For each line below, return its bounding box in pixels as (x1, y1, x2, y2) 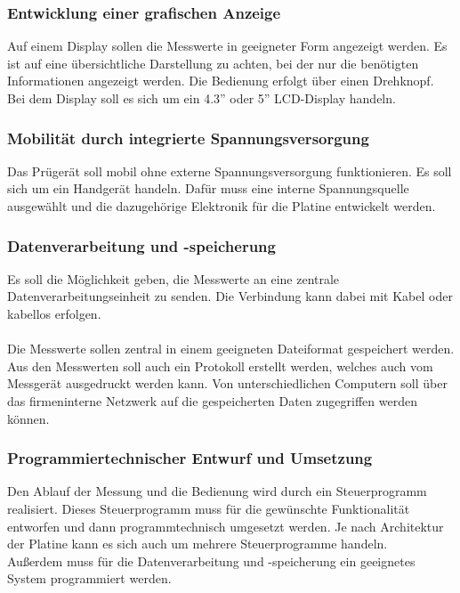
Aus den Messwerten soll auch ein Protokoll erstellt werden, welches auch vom (7, 356, 433, 375)
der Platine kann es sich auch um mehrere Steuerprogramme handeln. (7, 534, 388, 553)
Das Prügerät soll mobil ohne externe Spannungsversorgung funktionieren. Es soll (7, 161, 452, 180)
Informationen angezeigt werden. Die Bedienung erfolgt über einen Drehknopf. (7, 71, 434, 90)
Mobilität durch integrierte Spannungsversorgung (7, 126, 369, 149)
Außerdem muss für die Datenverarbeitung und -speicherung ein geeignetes (7, 551, 416, 570)
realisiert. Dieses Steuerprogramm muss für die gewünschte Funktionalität (7, 499, 410, 517)
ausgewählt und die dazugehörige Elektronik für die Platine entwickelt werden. (7, 197, 436, 215)
